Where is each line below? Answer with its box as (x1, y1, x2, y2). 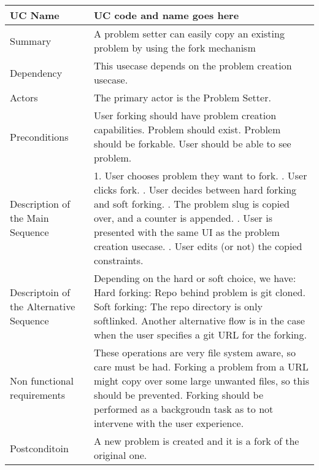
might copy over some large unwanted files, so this (93, 374, 309, 388)
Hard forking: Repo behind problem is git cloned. (93, 285, 306, 299)
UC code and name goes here (93, 8, 239, 22)
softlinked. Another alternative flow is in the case (93, 313, 305, 327)
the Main (10, 211, 49, 225)
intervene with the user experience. (93, 416, 244, 430)
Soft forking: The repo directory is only (93, 299, 263, 313)
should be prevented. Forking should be (93, 388, 263, 402)
